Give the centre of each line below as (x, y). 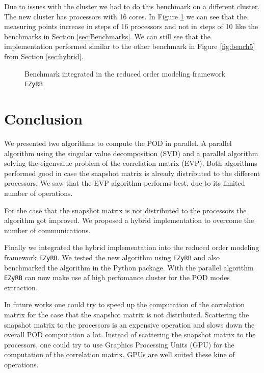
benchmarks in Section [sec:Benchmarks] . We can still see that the (108, 36)
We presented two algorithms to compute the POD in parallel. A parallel (118, 143)
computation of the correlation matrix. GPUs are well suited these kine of (120, 354)
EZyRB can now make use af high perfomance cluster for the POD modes (117, 277)
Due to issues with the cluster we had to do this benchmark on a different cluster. (132, 6)
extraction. (21, 287)
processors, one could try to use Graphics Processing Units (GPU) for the (119, 344)
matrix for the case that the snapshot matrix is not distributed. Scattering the (127, 314)
